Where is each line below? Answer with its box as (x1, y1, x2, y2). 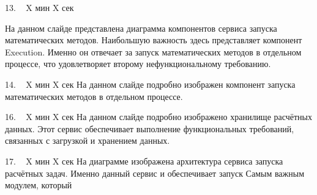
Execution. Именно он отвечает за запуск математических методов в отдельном (5, 45, 302, 58)
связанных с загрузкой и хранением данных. (5, 134, 170, 147)
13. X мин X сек (5, 1, 74, 13)
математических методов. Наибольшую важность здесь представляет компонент (5, 34, 302, 46)
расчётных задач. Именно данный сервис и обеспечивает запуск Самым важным (5, 166, 305, 179)
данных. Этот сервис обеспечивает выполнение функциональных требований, (5, 122, 294, 135)
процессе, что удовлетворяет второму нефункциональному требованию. (5, 57, 271, 70)
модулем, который (5, 179, 72, 191)
